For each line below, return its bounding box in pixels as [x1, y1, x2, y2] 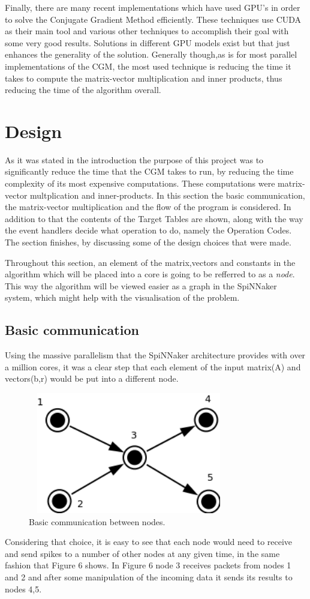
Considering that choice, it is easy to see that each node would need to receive [5, 535, 293, 548]
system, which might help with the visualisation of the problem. [5, 291, 240, 304]
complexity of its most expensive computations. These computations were [5, 177, 275, 190]
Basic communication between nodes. [29, 515, 165, 528]
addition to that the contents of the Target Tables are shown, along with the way [5, 212, 303, 224]
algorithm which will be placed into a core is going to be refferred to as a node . [5, 268, 295, 280]
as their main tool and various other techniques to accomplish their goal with [5, 25, 289, 37]
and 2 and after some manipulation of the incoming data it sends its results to [5, 570, 293, 583]
